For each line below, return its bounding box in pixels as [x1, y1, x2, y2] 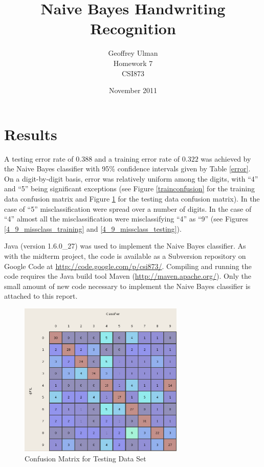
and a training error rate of [94, 153, 180, 164]
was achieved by [201, 153, 251, 164]
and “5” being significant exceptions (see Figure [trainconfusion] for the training [4, 183, 255, 194]
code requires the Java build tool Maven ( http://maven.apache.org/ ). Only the [4, 271, 252, 281]
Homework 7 [113, 57, 153, 68]
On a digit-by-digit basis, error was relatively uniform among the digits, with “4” [4, 173, 258, 184]
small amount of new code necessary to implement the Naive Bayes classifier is [4, 280, 251, 291]
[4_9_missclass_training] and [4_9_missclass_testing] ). [4, 223, 182, 234]
